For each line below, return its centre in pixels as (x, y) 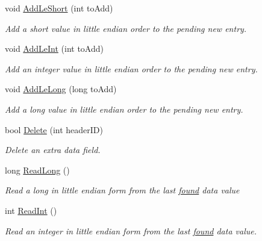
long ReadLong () (37, 170)
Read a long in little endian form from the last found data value (122, 190)
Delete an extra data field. (53, 150)
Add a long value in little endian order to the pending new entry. (124, 109)
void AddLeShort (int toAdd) (59, 8)
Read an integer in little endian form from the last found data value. (131, 230)
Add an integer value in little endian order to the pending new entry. (131, 68)
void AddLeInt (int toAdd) (54, 49)
